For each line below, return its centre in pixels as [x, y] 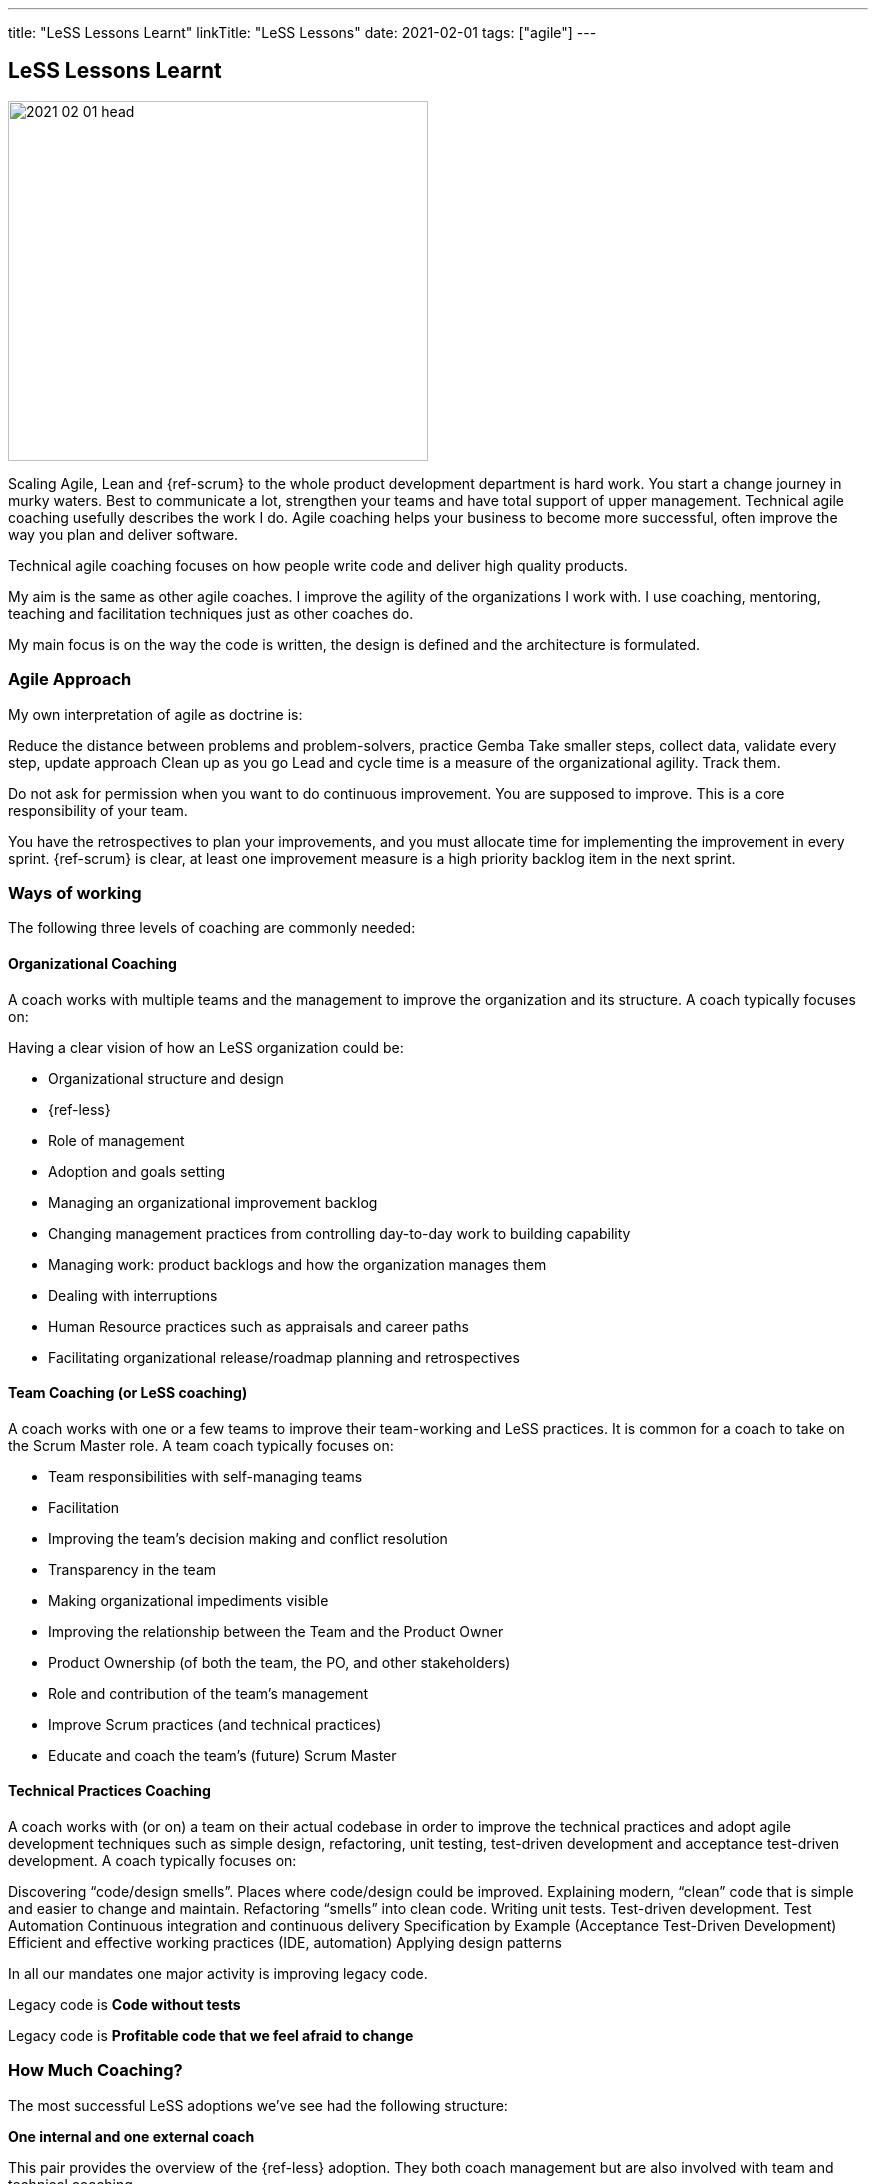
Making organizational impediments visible [188, 1600]
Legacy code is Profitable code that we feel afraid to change [211, 2035]
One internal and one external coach [131, 2136]
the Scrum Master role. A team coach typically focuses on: [201, 1445]
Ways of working [75, 892]
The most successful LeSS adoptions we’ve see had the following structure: [258, 2105]
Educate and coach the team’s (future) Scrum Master [222, 1755]
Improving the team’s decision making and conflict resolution [248, 1538]
